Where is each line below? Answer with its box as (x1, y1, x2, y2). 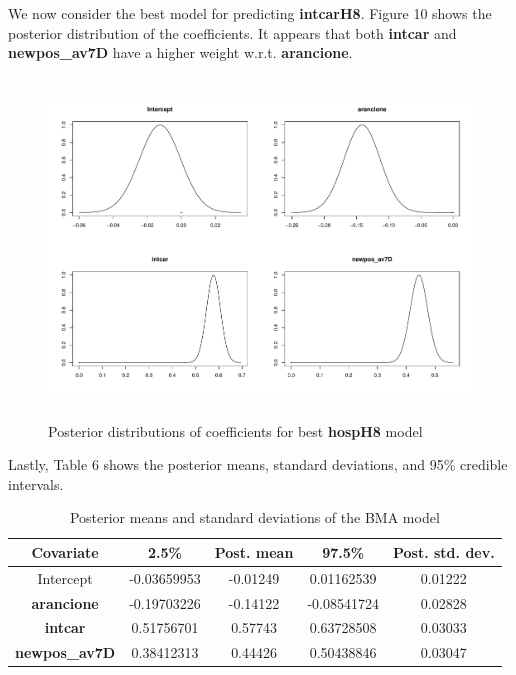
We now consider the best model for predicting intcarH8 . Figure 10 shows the (8, 3, 492, 23)
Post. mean (214, 541, 294, 562)
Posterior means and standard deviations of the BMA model (69, 507, 440, 528)
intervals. (8, 473, 64, 494)
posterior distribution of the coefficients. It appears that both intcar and (8, 22, 457, 43)
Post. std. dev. (392, 541, 495, 562)
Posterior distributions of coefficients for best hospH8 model (48, 420, 423, 441)
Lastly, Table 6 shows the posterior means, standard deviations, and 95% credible (8, 454, 508, 475)
